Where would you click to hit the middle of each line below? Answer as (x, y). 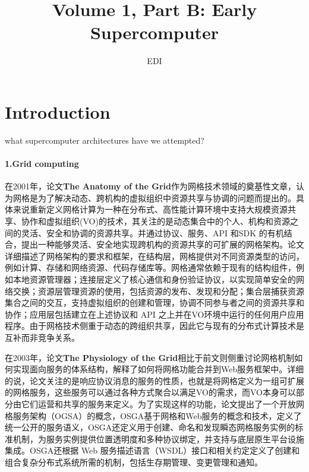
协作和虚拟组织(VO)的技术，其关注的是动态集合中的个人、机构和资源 (155, 221)
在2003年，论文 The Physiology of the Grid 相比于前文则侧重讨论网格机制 (150, 357)
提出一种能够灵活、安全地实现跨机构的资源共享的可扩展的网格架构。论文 (163, 244)
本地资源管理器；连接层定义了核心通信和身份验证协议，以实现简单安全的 (154, 279)
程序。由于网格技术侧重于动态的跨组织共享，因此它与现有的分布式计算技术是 (154, 326)
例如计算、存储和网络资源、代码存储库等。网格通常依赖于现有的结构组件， (150, 267)
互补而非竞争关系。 (42, 337)
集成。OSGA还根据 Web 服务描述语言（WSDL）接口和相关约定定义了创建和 (152, 450)
